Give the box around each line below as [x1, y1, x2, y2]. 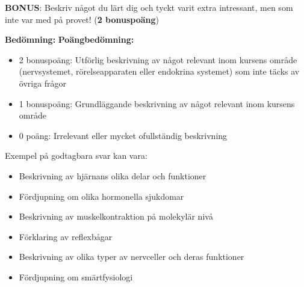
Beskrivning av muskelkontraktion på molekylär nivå [19, 210, 213, 223]
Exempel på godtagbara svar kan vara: [5, 149, 147, 162]
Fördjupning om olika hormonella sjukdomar [19, 190, 184, 202]
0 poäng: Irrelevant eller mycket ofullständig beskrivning [19, 129, 228, 141]
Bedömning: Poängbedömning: [5, 33, 134, 46]
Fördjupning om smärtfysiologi [19, 270, 133, 283]
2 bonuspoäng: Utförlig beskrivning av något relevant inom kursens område [19, 53, 297, 66]
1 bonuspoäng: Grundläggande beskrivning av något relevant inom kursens [19, 97, 295, 110]
